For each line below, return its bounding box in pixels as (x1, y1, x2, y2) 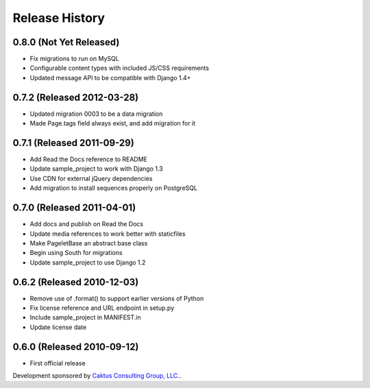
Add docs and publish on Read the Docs (29, 220, 144, 228)
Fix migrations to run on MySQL (29, 55, 119, 63)
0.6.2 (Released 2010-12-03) (12, 276, 139, 288)
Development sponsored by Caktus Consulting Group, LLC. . (12, 372, 182, 380)
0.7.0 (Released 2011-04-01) (12, 202, 136, 214)
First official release (29, 359, 86, 367)
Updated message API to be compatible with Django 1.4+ (29, 73, 191, 82)
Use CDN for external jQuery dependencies (29, 174, 153, 182)
